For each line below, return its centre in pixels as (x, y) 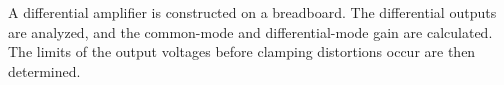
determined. (44, 70)
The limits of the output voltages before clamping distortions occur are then (242, 51)
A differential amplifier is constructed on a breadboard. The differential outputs (252, 12)
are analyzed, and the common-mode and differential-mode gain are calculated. (250, 31)
